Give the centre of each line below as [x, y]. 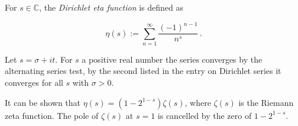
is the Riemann [266, 102]
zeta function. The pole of [52, 115]
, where [198, 102]
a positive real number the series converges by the [172, 59]
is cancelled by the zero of [205, 115]
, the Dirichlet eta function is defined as [111, 7]
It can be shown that [43, 102]
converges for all [34, 83]
